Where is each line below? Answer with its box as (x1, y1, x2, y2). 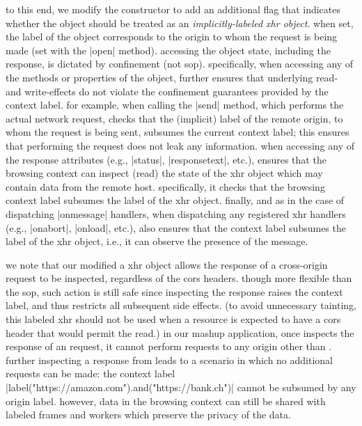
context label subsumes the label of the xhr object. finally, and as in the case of (6, 193, 345, 207)
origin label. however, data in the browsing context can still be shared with (6, 393, 326, 408)
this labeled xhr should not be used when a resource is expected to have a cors (6, 312, 341, 326)
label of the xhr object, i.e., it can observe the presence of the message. (6, 234, 308, 248)
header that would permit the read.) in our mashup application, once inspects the (6, 325, 354, 340)
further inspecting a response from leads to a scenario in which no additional (6, 352, 333, 367)
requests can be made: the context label (6, 366, 175, 381)
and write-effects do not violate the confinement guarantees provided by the (6, 84, 329, 98)
